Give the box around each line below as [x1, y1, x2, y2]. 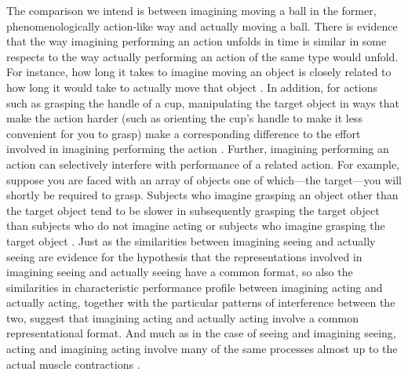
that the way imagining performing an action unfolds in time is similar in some [6, 33, 387, 49]
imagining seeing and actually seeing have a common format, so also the [6, 264, 353, 280]
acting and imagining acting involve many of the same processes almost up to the [6, 340, 398, 357]
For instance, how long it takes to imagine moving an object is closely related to [6, 64, 392, 80]
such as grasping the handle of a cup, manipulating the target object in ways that [6, 94, 399, 111]
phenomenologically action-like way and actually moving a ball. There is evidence [6, 17, 398, 34]
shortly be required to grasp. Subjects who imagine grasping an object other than [6, 187, 399, 203]
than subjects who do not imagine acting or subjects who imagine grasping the [6, 217, 385, 234]
